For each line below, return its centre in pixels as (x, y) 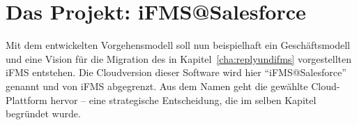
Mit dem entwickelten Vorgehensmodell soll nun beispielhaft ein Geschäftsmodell (178, 45)
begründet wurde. (43, 113)
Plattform (26, 100)
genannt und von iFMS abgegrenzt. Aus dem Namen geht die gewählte (157, 86)
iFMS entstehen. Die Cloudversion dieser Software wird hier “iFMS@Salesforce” (176, 72)
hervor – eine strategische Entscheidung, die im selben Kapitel (183, 100)
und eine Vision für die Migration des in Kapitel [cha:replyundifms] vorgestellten (178, 58)
